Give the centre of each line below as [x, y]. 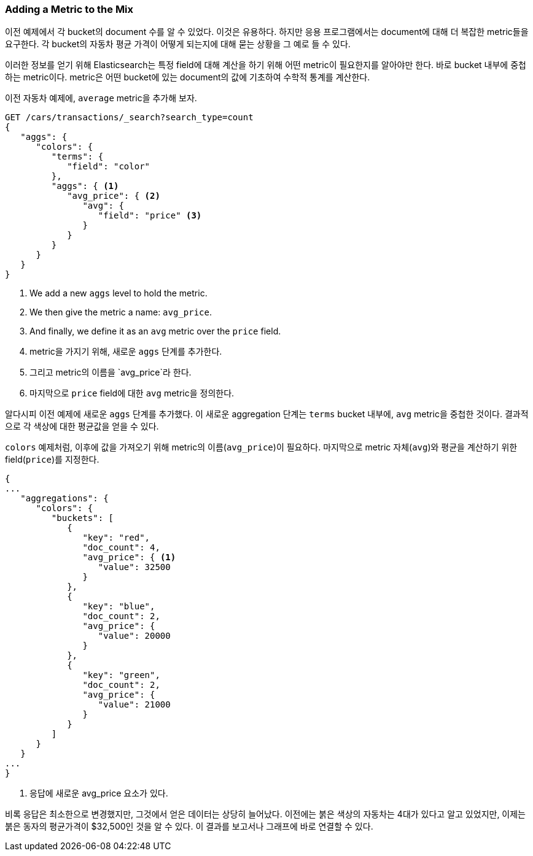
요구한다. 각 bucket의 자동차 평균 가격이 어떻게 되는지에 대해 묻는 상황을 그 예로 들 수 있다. [178, 44]
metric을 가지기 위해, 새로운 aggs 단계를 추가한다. [126, 352]
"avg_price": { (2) [114, 196]
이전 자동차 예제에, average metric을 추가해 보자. [101, 98]
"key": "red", [116, 538]
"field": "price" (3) [150, 216]
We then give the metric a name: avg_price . [121, 312]
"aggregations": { [64, 499]
